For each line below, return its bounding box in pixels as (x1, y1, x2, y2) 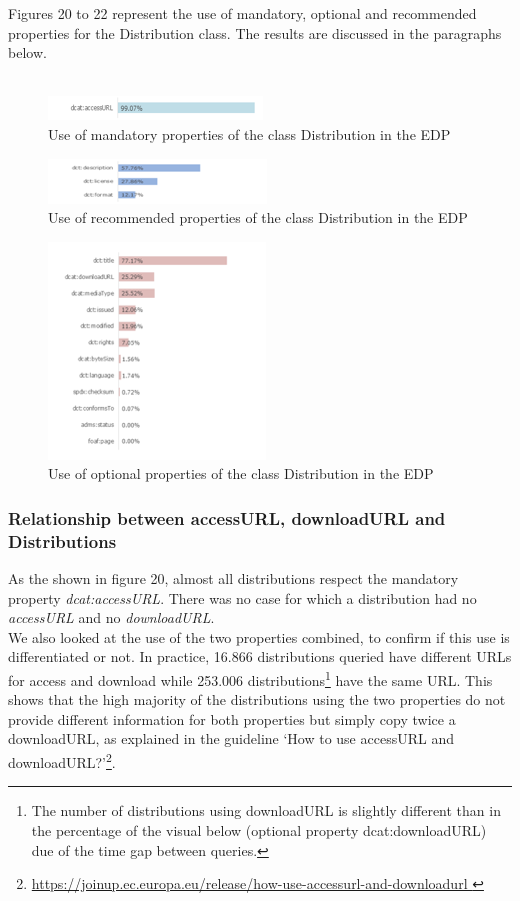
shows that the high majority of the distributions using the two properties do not (8, 689, 506, 710)
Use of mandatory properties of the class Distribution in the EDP (48, 123, 451, 144)
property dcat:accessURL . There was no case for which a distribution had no (8, 587, 477, 608)
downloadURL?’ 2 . (8, 749, 116, 772)
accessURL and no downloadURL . (8, 607, 215, 628)
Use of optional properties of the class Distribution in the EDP (48, 463, 434, 484)
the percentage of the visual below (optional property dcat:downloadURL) (31, 819, 487, 840)
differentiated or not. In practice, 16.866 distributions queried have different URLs (8, 646, 512, 667)
